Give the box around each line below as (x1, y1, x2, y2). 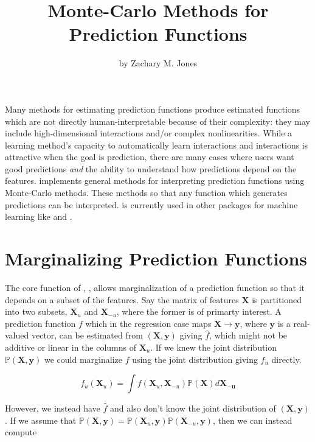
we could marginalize (44, 353, 122, 365)
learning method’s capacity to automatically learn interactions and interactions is (5, 138, 308, 151)
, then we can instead (212, 413, 292, 426)
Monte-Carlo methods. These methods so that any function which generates (5, 186, 288, 199)
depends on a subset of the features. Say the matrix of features (5, 293, 239, 306)
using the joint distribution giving (132, 353, 258, 365)
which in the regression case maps (85, 317, 212, 329)
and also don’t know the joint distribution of (110, 402, 276, 415)
